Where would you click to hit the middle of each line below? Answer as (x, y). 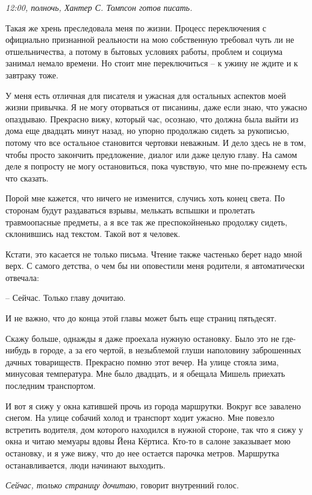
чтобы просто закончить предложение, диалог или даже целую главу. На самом (151, 154)
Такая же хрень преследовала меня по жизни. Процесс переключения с (136, 27)
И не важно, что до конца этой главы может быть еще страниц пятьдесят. (141, 318)
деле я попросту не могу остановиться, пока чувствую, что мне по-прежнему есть (156, 166)
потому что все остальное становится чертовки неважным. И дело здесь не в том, (156, 142)
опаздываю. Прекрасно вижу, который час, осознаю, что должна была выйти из (152, 118)
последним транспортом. (51, 386)
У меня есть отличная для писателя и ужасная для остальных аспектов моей (146, 95)
